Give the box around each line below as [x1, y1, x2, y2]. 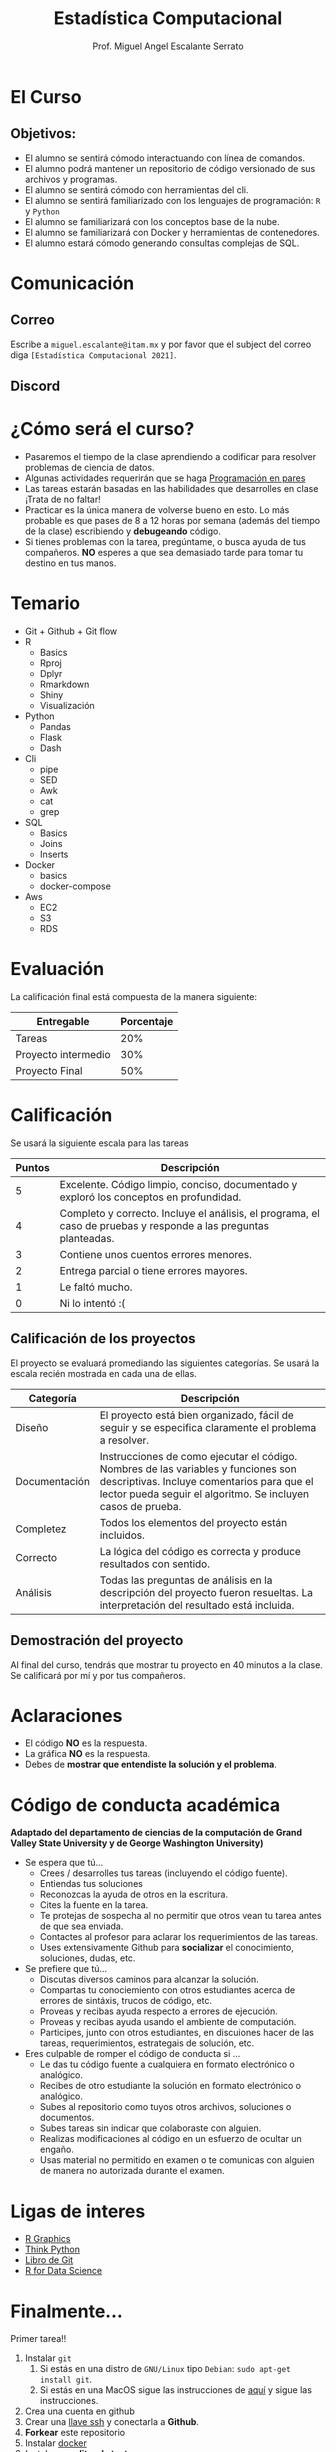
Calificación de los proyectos [10, 1330, 197, 1347]
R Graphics [24, 2233, 71, 2245]
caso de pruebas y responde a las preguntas [59, 1218, 270, 1232]
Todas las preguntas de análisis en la [99, 1573, 273, 1587]
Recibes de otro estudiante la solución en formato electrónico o [39, 2080, 302, 2092]
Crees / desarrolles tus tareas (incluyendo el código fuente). [39, 1867, 288, 1879]
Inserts [39, 848, 69, 861]
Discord [10, 378, 61, 395]
